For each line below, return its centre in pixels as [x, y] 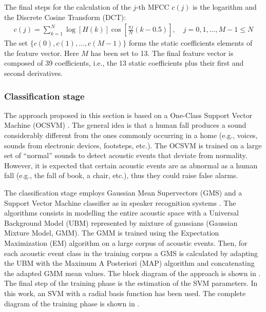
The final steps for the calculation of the [68, 7]
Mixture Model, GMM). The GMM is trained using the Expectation [112, 233]
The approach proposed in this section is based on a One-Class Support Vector [128, 115]
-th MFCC [153, 7]
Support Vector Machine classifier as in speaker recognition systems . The [120, 202]
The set [16, 43]
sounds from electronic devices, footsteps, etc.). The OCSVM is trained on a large [133, 145]
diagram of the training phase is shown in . [72, 303]
